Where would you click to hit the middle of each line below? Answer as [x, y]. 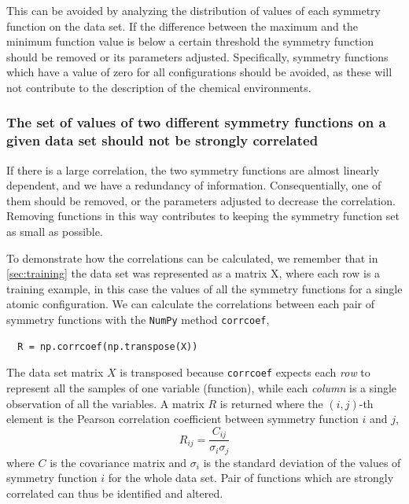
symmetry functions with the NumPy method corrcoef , [138, 320]
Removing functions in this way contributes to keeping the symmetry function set [203, 216]
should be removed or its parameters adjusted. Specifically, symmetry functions [197, 56]
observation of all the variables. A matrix [105, 403]
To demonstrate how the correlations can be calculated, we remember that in [192, 258]
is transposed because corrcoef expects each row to [245, 372]
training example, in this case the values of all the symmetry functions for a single [204, 288]
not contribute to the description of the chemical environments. [159, 87]
